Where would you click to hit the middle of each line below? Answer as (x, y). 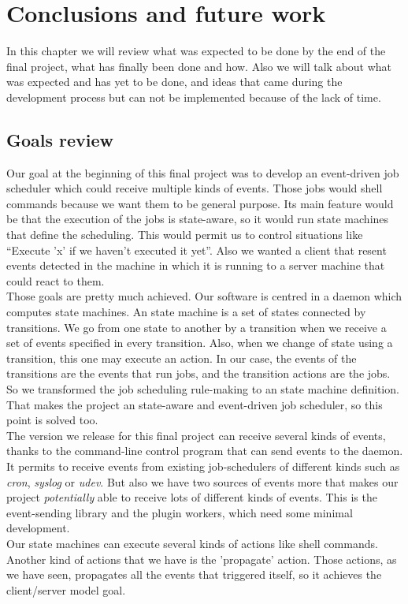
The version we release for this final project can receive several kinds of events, (196, 435)
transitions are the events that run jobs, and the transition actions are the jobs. (198, 373)
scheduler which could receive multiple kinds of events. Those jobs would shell (195, 188)
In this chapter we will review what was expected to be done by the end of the (196, 51)
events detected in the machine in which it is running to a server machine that (196, 265)
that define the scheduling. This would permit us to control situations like (185, 235)
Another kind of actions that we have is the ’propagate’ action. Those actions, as (202, 559)
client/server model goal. (66, 589)
